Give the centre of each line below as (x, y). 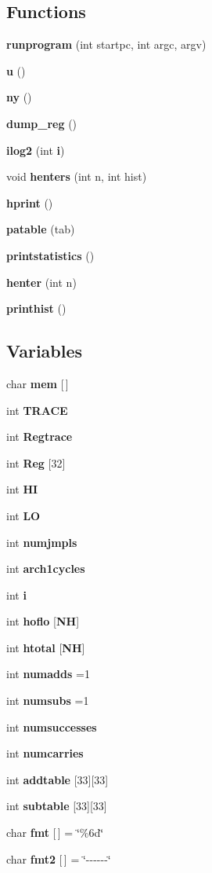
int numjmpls (42, 542)
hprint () (30, 202)
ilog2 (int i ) (36, 150)
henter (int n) (41, 282)
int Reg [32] (36, 462)
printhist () (36, 308)
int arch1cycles (46, 569)
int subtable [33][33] (57, 806)
